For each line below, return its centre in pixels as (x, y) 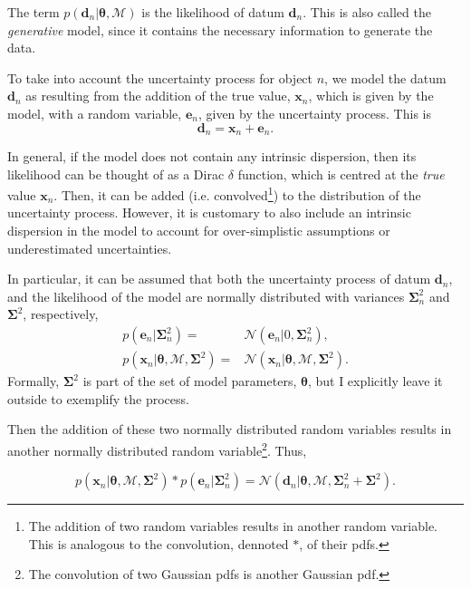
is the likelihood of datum (213, 12)
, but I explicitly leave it (375, 381)
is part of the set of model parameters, (190, 381)
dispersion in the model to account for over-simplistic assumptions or (199, 231)
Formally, (34, 381)
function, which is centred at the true (341, 174)
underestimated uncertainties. (90, 248)
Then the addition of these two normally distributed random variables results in (230, 429)
